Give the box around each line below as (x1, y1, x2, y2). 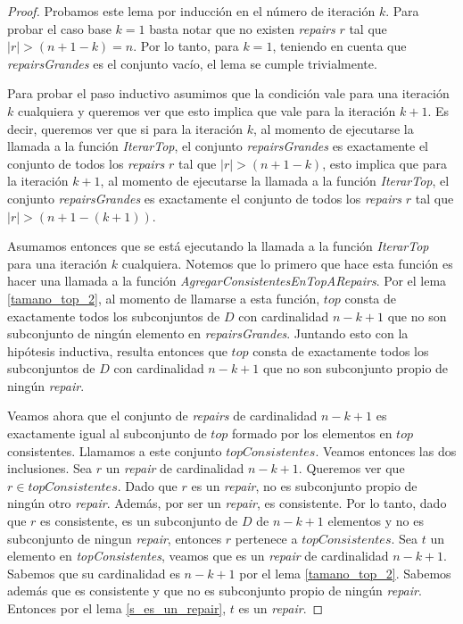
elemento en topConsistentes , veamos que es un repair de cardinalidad (7, 546, 389, 565)
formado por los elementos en (231, 424, 393, 443)
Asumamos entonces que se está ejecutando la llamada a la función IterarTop (7, 237, 429, 255)
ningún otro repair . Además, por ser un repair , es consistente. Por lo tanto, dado (7, 494, 447, 512)
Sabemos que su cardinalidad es (7, 563, 180, 582)
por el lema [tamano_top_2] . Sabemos (239, 563, 451, 582)
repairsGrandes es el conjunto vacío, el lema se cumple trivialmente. (7, 54, 377, 72)
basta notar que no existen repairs (149, 19, 335, 37)
